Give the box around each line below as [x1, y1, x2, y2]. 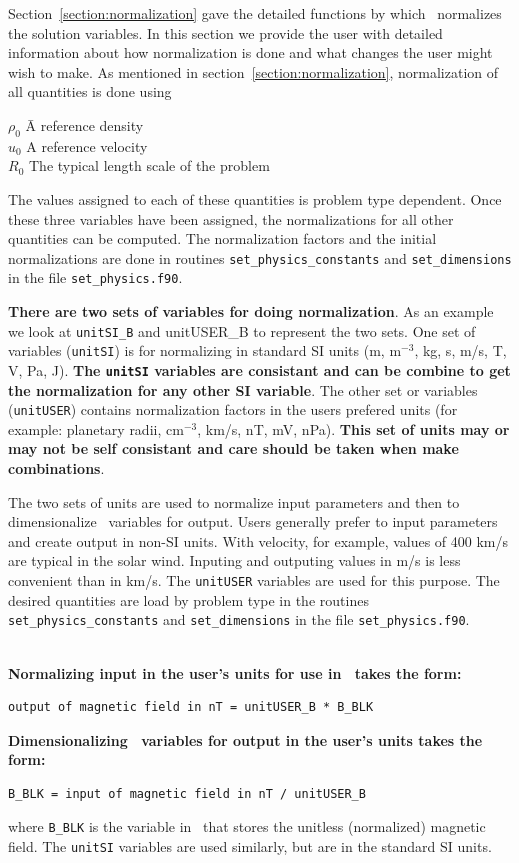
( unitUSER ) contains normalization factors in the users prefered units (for [8, 399, 458, 420]
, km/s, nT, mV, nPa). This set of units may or [197, 418, 510, 439]
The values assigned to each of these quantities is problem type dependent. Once [8, 188, 502, 209]
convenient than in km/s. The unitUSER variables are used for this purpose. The [8, 570, 500, 591]
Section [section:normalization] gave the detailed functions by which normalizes [8, 3, 502, 23]
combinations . [8, 458, 105, 479]
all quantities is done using [8, 81, 172, 102]
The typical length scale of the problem [28, 155, 270, 176]
